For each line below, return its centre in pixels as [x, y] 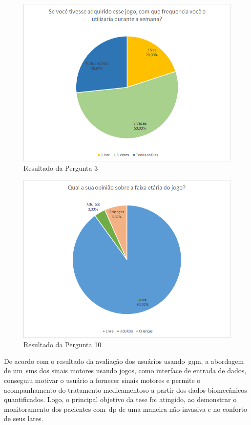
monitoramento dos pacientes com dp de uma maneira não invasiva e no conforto [126, 409]
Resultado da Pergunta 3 [61, 168]
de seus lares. [24, 418]
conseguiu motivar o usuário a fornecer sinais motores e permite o [102, 380]
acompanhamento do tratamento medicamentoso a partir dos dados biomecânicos [125, 390]
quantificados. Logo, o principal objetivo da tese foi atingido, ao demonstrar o [120, 399]
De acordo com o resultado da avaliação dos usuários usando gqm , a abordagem [124, 361]
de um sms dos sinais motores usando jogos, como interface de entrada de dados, [125, 370]
